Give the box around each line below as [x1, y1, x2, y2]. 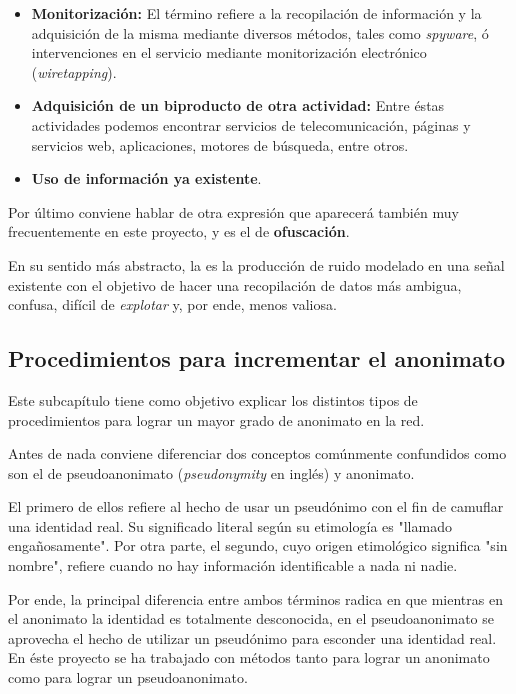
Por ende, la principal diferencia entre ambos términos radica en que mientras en [8, 588, 503, 609]
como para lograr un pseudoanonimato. [8, 667, 248, 688]
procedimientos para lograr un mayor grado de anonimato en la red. [8, 409, 425, 430]
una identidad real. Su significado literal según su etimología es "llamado [8, 515, 452, 536]
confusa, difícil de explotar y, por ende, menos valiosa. [8, 294, 337, 315]
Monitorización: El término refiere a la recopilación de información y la [31, 3, 482, 23]
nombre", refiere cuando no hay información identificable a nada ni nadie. [8, 555, 458, 576]
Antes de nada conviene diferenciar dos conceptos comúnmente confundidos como [8, 443, 507, 464]
